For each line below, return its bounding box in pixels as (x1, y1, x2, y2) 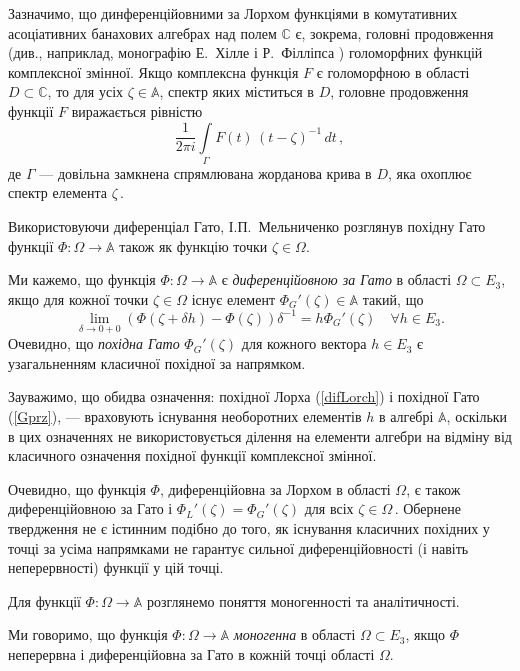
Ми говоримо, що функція (8, 624, 168, 645)
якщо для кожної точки (8, 288, 149, 309)
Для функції (8, 590, 81, 611)
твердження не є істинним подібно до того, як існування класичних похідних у (8, 517, 490, 538)
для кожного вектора (241, 333, 367, 354)
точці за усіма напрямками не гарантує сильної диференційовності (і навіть (8, 537, 469, 558)
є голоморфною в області (316, 61, 470, 82)
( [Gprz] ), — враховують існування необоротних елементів (8, 405, 362, 426)
